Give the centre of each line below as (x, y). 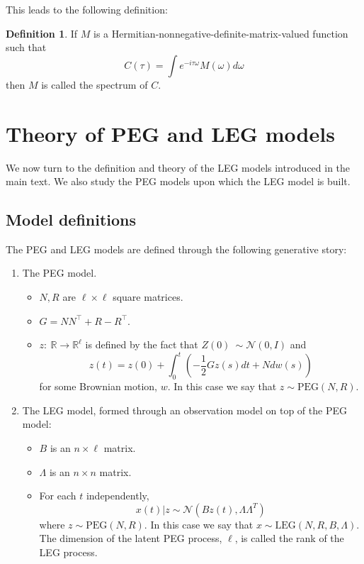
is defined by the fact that (142, 344)
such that (26, 47)
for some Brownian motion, (98, 386)
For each (58, 496)
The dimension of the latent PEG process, (131, 538)
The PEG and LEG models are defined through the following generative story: (176, 249)
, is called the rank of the (289, 538)
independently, (118, 496)
